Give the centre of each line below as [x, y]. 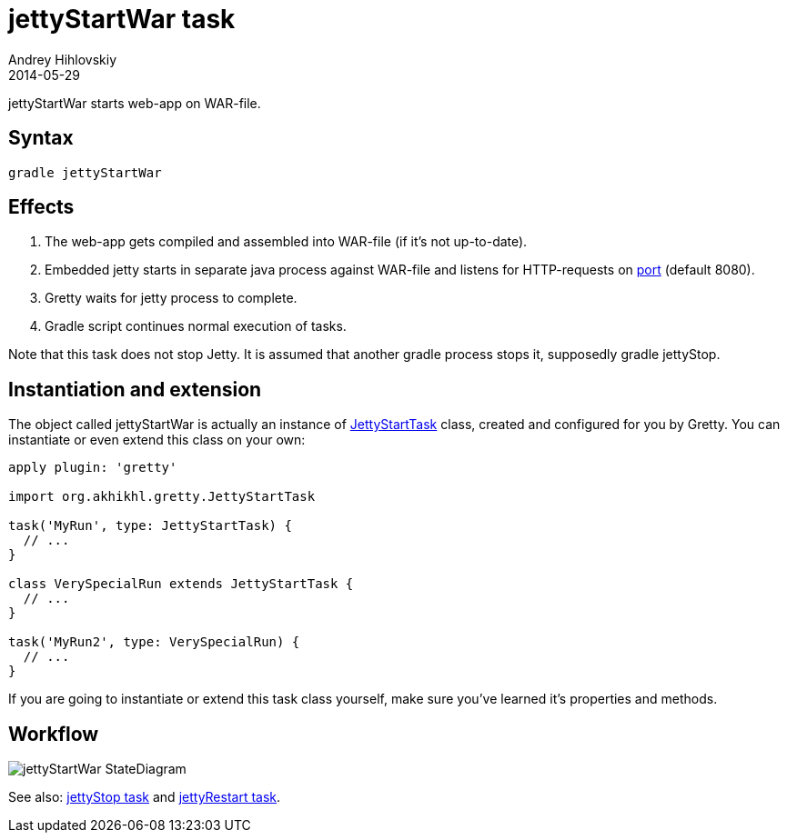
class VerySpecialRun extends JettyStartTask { [181, 584]
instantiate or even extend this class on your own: [157, 440]
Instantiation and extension [135, 389]
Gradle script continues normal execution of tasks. [196, 326]
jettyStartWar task [122, 19]
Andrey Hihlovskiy [63, 59]
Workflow [54, 734]
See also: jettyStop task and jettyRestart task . [145, 797]
